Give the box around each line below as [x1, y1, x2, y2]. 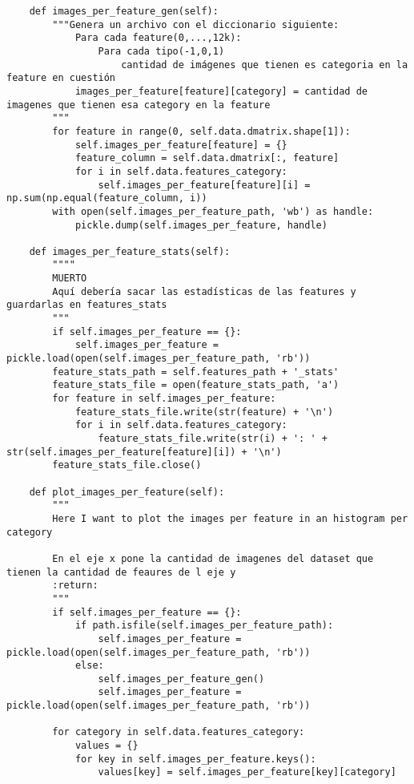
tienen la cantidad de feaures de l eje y [6, 566, 236, 578]
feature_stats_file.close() [52, 459, 202, 471]
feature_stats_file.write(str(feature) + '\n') [74, 406, 334, 418]
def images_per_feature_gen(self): [29, 6, 219, 17]
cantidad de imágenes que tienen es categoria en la [121, 59, 408, 71]
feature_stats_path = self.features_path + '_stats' [52, 366, 340, 378]
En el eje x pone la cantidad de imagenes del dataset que [52, 552, 374, 564]
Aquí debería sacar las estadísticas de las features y [52, 285, 356, 297]
